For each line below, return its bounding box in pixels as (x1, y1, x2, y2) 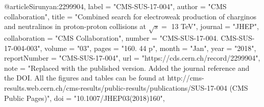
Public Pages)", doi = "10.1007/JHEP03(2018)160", (4, 92, 165, 103)
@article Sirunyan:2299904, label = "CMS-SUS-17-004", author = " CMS (4, 1, 227, 11)
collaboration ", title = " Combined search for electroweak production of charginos (4, 11, 256, 21)
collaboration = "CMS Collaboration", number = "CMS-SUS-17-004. (4, 32, 219, 43)
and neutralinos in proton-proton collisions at (4, 21, 147, 32)
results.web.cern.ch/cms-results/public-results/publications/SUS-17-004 (4, 82, 227, 93)
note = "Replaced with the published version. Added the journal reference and (4, 62, 250, 73)
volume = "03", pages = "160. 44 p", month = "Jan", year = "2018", (44, 42, 256, 53)
